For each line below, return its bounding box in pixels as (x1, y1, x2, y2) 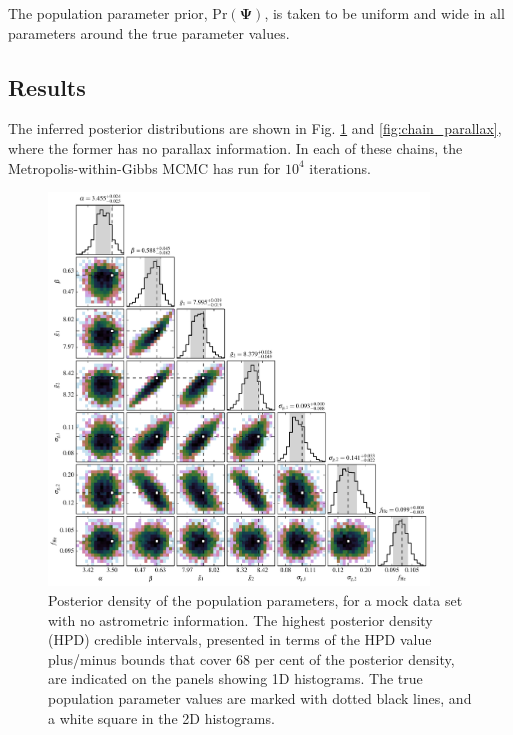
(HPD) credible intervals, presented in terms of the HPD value (48, 629, 432, 650)
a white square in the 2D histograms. (48, 707, 275, 728)
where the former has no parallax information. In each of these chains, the (8, 137, 463, 158)
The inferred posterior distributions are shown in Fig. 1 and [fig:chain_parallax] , (8, 118, 502, 139)
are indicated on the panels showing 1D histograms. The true (48, 668, 423, 689)
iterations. (309, 157, 371, 178)
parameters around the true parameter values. (8, 22, 290, 43)
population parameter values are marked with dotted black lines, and (48, 688, 472, 709)
